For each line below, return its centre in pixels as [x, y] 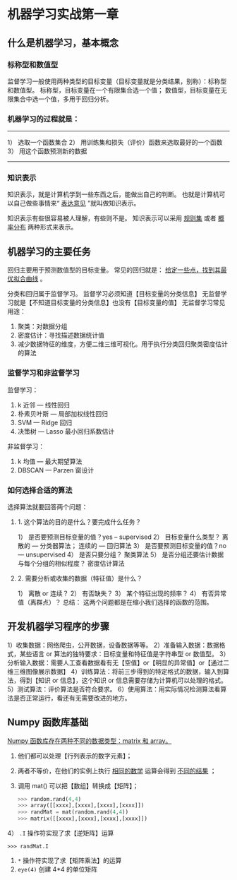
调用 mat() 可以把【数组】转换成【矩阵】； [78, 785]
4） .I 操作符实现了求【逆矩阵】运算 [61, 833]
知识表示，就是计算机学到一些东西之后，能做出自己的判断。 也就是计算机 [113, 194]
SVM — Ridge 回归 [45, 422]
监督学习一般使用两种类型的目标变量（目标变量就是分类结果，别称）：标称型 [117, 81]
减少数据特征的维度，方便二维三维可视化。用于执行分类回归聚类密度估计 [122, 344]
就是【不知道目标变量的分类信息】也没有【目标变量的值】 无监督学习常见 [119, 303]
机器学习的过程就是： [43, 119]
